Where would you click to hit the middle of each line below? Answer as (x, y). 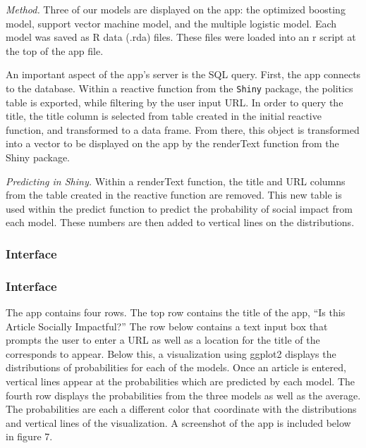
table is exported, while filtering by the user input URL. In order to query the (175, 102)
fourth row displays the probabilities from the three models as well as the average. (183, 395)
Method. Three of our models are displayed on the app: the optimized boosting (176, 9)
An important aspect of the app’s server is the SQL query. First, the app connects (183, 74)
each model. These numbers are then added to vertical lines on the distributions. (180, 222)
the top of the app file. (55, 50)
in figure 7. (29, 436)
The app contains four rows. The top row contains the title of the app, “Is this (176, 312)
